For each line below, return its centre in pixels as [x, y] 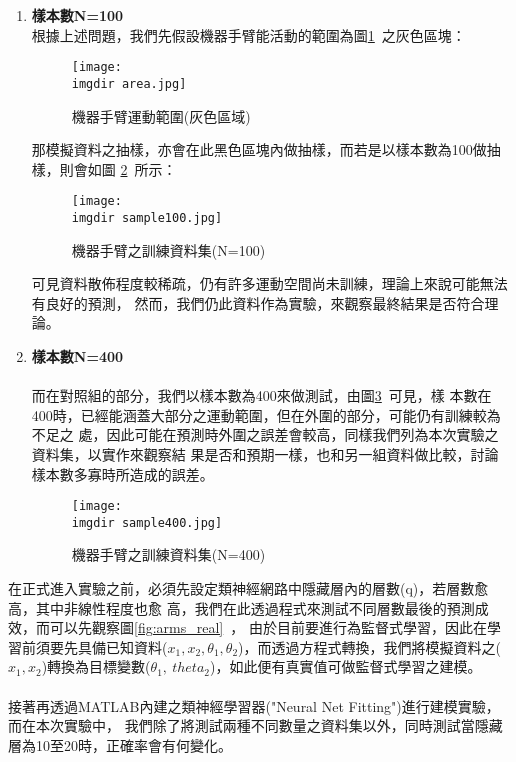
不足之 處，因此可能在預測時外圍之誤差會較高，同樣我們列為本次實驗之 [265, 434]
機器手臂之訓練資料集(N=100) [168, 249]
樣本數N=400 [77, 355]
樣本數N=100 [77, 15]
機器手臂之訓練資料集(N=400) [168, 554]
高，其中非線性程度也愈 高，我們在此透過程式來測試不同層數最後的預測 [241, 607]
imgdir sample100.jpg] [147, 217]
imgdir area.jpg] [129, 83]
